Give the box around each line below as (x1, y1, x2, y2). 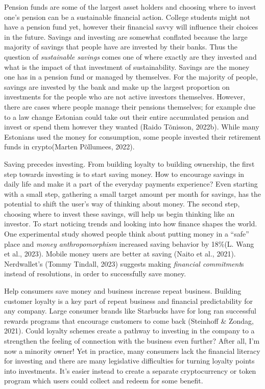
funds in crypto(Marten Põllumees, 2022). (4, 141, 135, 152)
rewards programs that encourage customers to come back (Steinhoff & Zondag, (4, 315, 254, 326)
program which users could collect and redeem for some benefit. (4, 375, 203, 386)
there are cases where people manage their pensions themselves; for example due (4, 101, 256, 112)
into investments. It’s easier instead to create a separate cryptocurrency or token (4, 365, 256, 376)
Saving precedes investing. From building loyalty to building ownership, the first (4, 158, 255, 169)
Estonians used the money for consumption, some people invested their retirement (4, 131, 261, 142)
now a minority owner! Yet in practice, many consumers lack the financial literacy (4, 345, 260, 356)
